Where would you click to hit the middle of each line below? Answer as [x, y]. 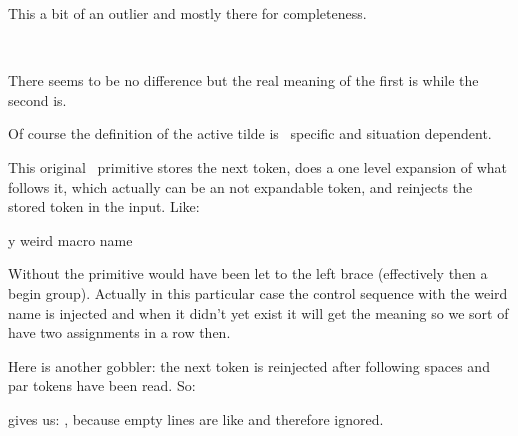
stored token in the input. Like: [104, 206]
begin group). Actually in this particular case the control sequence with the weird [258, 292]
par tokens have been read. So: [102, 385]
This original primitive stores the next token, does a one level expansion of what [258, 166]
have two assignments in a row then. [119, 332]
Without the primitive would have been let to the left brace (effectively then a [248, 273]
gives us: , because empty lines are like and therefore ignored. [196, 418]
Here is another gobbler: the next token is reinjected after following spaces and [249, 365]
